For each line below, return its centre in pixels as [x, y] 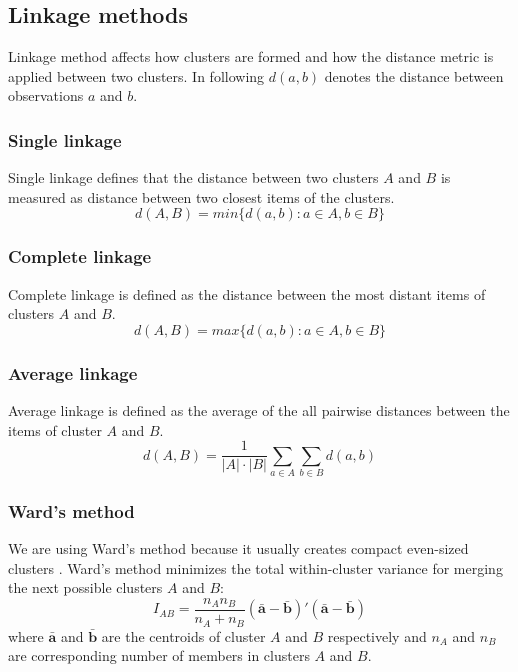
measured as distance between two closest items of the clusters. [201, 196]
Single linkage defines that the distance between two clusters [193, 177]
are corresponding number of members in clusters [159, 655]
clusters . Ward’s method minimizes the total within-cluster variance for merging [255, 567]
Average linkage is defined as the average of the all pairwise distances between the [259, 410]
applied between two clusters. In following [136, 75]
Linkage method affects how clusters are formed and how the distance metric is [251, 56]
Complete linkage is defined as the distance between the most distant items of [247, 293]
